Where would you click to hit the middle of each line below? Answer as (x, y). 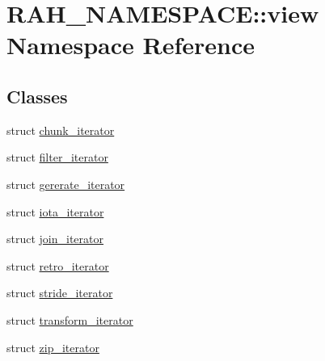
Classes (37, 96)
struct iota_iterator (55, 211)
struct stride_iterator (60, 293)
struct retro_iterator (58, 265)
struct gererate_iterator (66, 184)
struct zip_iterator (53, 347)
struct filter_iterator (57, 157)
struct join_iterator (55, 239)
